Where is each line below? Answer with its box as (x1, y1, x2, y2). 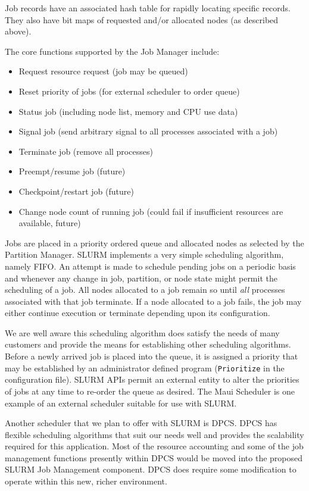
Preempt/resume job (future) (18, 165, 126, 177)
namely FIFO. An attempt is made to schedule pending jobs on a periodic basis (5, 259, 296, 272)
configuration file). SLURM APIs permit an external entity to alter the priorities (5, 373, 299, 386)
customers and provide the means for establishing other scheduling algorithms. (5, 338, 291, 351)
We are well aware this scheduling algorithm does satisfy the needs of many (5, 326, 280, 339)
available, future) (18, 217, 81, 229)
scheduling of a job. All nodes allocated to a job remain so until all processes (5, 283, 285, 296)
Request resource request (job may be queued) (18, 65, 188, 77)
